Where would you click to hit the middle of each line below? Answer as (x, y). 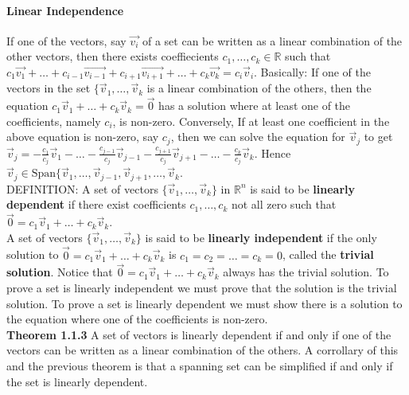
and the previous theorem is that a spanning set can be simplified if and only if (200, 366)
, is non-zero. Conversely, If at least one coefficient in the (251, 121)
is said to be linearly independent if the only (261, 237)
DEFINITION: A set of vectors (82, 188)
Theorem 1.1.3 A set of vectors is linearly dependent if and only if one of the (199, 334)
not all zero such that (284, 204)
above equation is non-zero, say (83, 137)
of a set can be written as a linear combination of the (272, 40)
